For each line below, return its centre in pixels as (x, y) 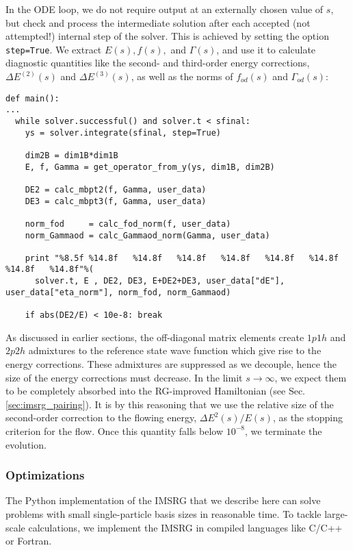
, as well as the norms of (182, 76)
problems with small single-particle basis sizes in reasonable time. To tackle (164, 513)
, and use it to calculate (266, 49)
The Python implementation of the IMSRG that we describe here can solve (163, 500)
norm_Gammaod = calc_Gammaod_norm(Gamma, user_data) (147, 235)
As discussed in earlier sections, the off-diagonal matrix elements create (155, 337)
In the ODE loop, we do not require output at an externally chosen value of (165, 9)
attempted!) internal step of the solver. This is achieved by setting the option (167, 36)
